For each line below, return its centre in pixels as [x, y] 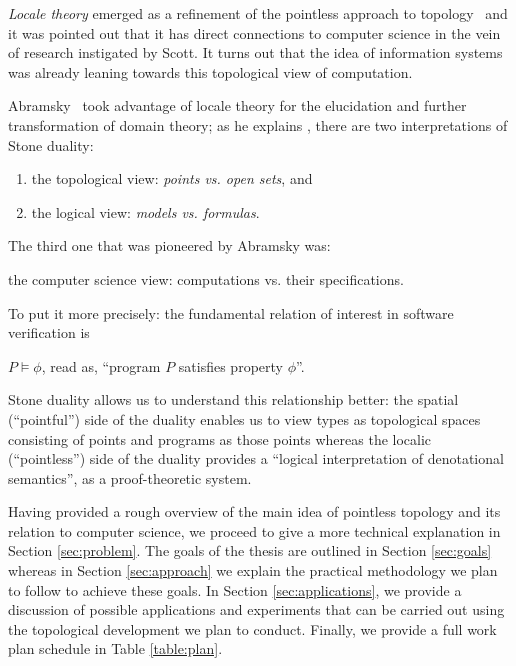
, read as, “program [101, 365]
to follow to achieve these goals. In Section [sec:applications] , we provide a [235, 589]
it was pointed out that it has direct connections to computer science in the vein [254, 32]
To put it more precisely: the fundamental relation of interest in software [231, 312]
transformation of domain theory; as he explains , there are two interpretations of [258, 124]
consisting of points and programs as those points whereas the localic [220, 438]
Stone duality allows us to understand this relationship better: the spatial [233, 399]
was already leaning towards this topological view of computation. [210, 71]
